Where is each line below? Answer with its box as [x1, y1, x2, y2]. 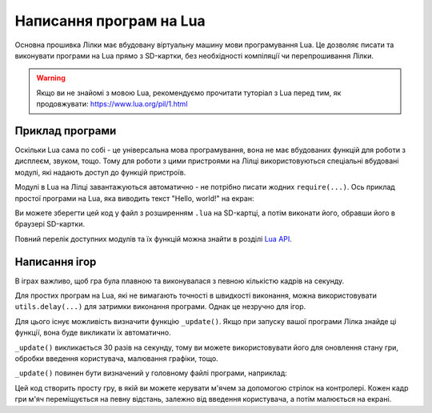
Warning [36, 73, 66, 83]
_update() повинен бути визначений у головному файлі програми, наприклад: [14, 368, 287, 378]
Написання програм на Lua [14, 12, 206, 30]
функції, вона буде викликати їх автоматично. [14, 328, 171, 338]
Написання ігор [14, 255, 97, 268]
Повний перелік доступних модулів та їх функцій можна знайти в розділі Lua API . [14, 234, 292, 243]
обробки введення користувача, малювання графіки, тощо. [14, 354, 219, 363]
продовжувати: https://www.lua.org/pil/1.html [36, 99, 188, 109]
